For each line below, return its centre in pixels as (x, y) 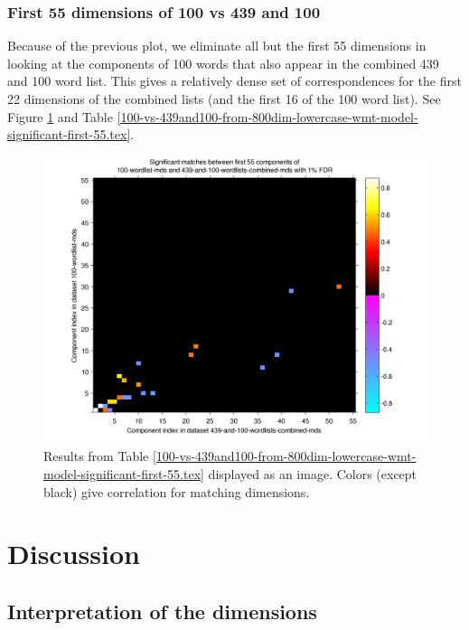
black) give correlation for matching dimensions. (177, 491)
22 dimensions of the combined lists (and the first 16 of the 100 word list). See (224, 99)
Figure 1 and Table (60, 116)
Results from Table (96, 456)
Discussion (74, 554)
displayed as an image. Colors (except (313, 473)
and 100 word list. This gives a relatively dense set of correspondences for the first (234, 81)
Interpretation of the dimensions (162, 611)
